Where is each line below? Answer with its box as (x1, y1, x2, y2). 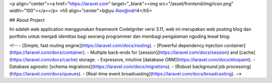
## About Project (9, 17, 45, 23)
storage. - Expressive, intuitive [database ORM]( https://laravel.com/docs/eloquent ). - (79, 56, 255, 62)
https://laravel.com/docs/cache (11, 56, 77, 62)
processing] (226, 63, 251, 70)
